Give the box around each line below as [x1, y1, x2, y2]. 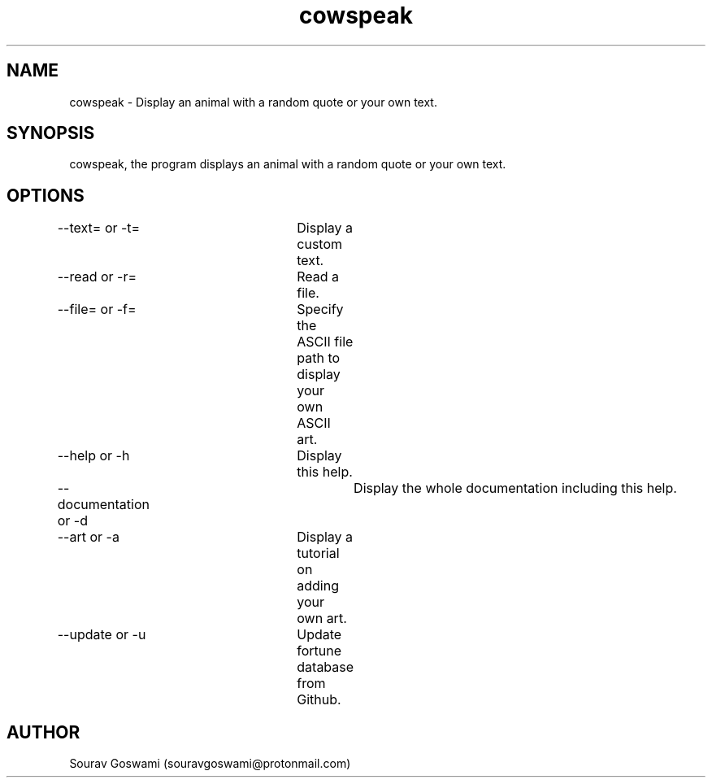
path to [297, 350, 341, 367]
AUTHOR [7, 721, 80, 743]
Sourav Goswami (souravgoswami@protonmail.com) [69, 756, 351, 771]
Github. [297, 691, 341, 708]
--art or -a [57, 529, 119, 546]
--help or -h [57, 447, 130, 464]
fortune [297, 642, 342, 660]
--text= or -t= [57, 220, 141, 237]
